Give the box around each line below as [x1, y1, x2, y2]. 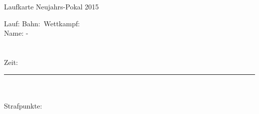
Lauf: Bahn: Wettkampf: [4, 18, 80, 28]
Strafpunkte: [4, 100, 42, 111]
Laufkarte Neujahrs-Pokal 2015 [4, 1, 99, 11]
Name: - [4, 28, 28, 38]
